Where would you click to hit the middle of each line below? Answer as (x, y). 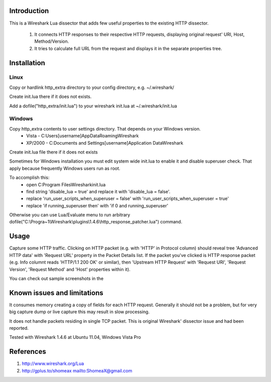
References (28, 352)
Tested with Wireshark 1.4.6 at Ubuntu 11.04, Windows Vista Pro (75, 337)
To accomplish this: (29, 178)
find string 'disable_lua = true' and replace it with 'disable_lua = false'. (98, 191)
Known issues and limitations (56, 293)
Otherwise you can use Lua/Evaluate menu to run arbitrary (70, 215)
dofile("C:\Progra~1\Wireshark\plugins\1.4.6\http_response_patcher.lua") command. (96, 222)
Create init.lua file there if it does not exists (53, 152)
